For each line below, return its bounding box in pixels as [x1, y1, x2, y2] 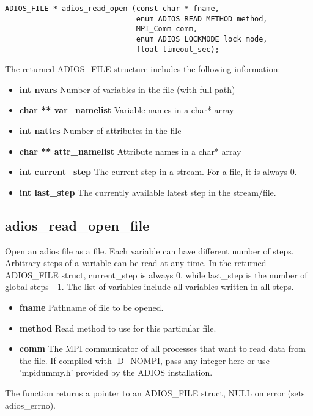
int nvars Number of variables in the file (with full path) [19, 83, 235, 95]
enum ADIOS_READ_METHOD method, [136, 14, 268, 23]
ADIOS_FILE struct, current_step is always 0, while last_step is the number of [5, 268, 307, 281]
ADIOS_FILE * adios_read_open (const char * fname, [5, 4, 219, 13]
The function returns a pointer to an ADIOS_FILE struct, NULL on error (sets [5, 386, 305, 399]
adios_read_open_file [5, 215, 150, 234]
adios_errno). [5, 398, 56, 411]
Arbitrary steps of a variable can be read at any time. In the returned [5, 256, 267, 269]
